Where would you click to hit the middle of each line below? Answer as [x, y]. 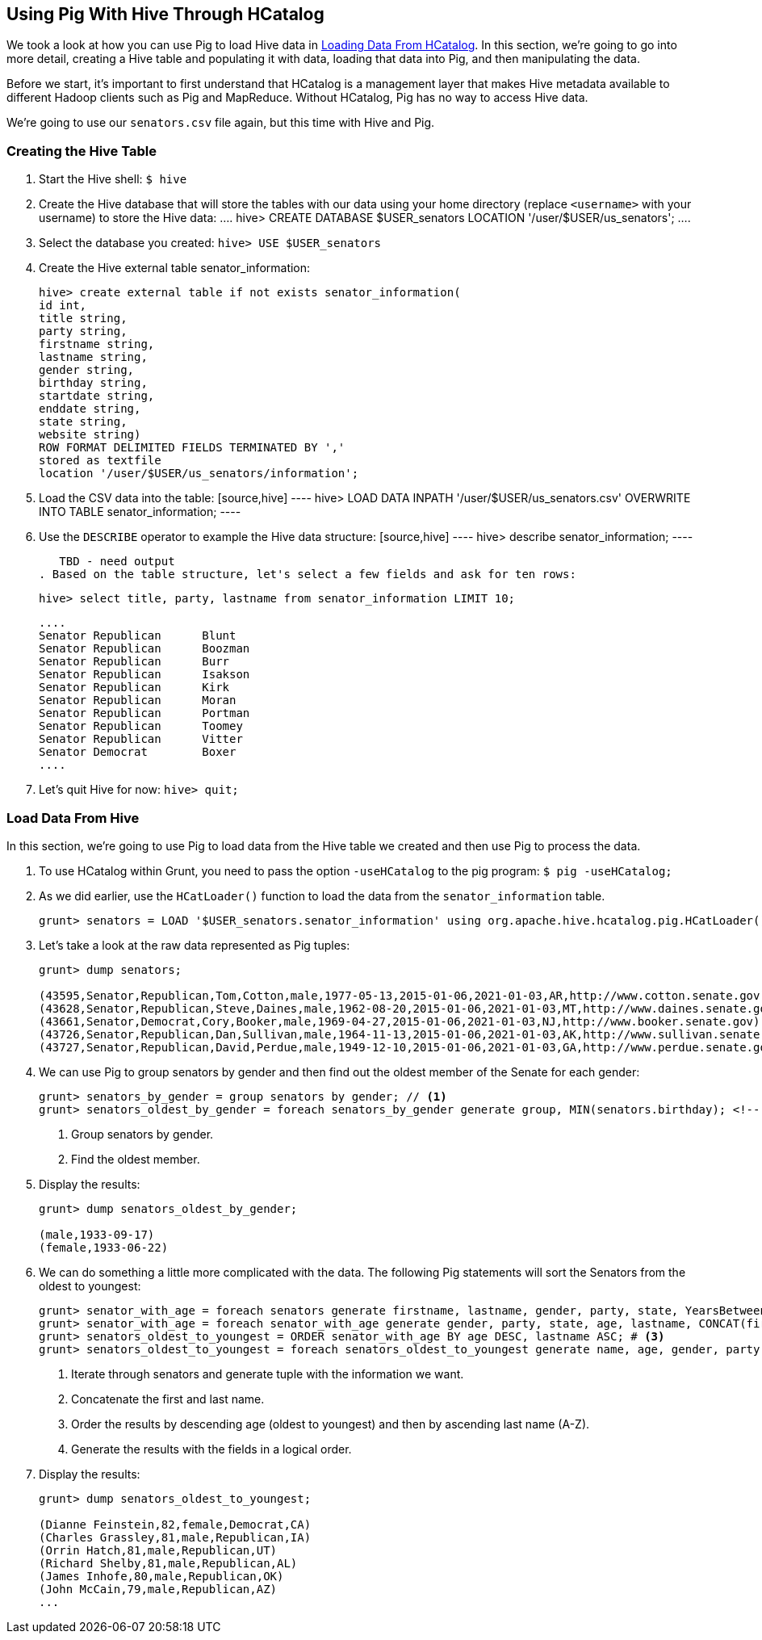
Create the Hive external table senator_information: [175, 268]
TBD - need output [117, 562]
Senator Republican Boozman [144, 649]
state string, [83, 422]
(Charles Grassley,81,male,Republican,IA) [175, 1537]
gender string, [87, 370]
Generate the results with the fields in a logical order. [211, 1449]
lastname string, [93, 357]
